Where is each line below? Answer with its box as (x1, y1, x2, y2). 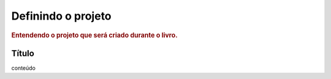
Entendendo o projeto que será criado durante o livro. (11, 31, 178, 39)
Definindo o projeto (11, 9, 112, 23)
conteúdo (11, 64, 36, 72)
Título (11, 48, 35, 58)
